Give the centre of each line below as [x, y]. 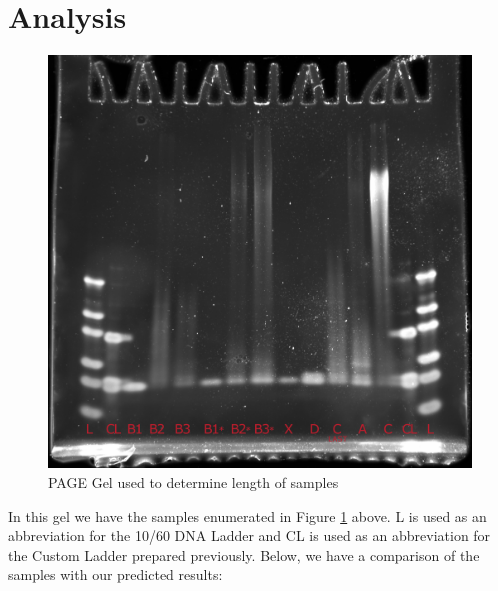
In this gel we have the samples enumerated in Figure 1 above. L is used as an [247, 515]
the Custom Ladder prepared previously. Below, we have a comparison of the [244, 554]
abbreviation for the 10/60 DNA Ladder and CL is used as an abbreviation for [249, 535]
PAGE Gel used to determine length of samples [193, 481]
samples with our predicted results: [115, 574]
